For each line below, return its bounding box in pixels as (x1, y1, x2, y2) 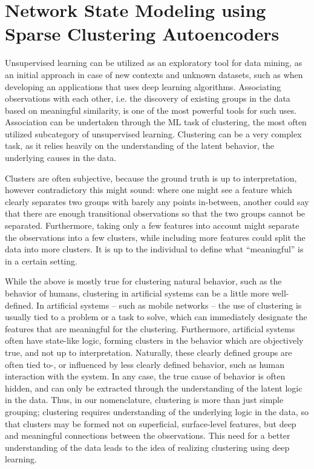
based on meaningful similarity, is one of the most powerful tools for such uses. (5, 103, 297, 116)
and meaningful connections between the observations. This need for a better (5, 429, 290, 442)
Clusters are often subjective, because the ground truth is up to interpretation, (5, 171, 297, 184)
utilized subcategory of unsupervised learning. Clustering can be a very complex (5, 127, 302, 140)
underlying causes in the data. (5, 151, 117, 164)
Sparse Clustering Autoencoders (5, 21, 280, 46)
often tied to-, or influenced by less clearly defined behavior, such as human (5, 358, 285, 370)
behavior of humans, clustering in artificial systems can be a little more (5, 287, 269, 299)
